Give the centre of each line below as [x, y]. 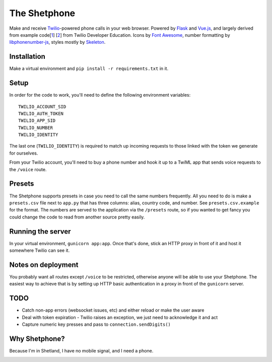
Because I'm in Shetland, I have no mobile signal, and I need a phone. [81, 350]
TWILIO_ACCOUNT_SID [42, 106]
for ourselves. [24, 153]
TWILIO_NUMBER [36, 128]
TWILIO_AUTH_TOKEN [41, 114]
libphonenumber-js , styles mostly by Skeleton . [57, 42]
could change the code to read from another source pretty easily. [77, 217]
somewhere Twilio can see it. [40, 250]
